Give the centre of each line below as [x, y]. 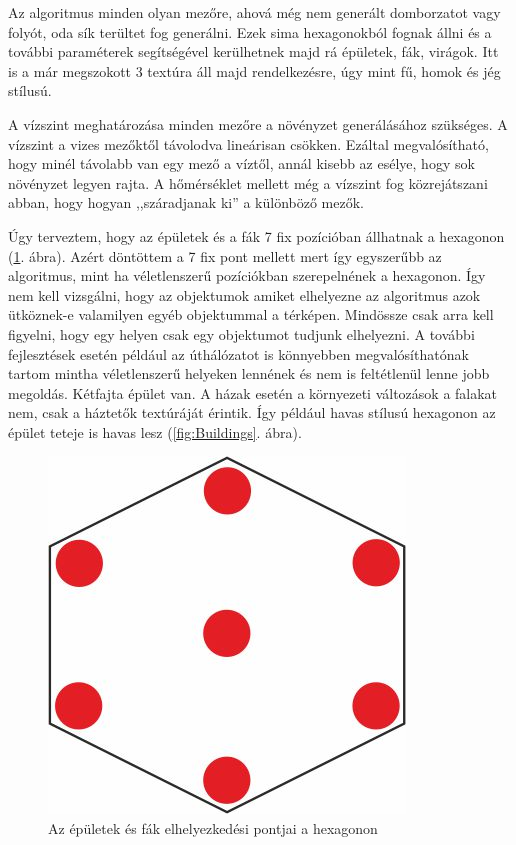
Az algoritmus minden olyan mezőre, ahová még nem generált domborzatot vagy [254, 12]
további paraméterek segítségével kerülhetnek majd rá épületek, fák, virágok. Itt [253, 51]
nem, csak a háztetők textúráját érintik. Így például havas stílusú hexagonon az [252, 412]
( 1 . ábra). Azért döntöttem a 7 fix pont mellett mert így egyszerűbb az [225, 255]
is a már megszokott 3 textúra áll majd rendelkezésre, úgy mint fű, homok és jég [254, 70]
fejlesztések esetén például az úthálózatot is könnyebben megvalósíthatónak [238, 353]
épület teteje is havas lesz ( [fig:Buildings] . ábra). [155, 431]
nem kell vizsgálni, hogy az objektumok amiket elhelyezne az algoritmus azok [244, 294]
